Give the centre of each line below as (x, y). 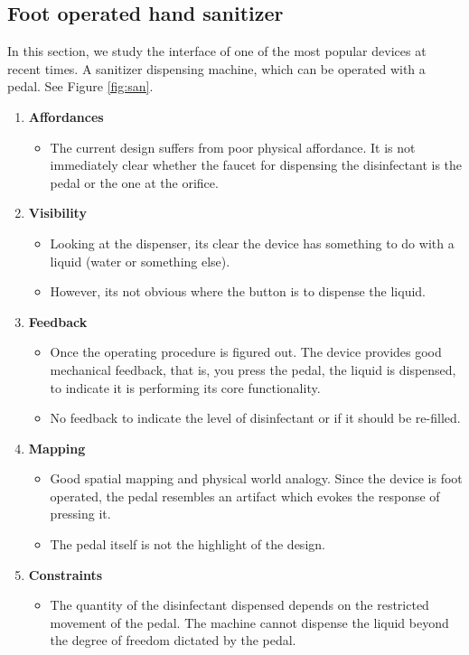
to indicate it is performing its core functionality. (185, 387)
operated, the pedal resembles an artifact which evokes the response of (245, 496)
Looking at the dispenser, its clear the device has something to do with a (252, 243)
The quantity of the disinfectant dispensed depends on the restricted (239, 605)
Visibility (57, 213)
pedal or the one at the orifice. (134, 182)
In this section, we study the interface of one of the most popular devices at (217, 51)
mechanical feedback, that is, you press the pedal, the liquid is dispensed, (253, 369)
